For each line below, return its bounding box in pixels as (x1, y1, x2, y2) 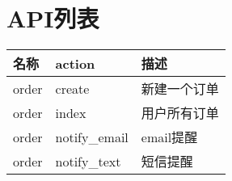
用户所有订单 (141, 103, 219, 123)
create (55, 78, 90, 98)
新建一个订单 (141, 79, 219, 99)
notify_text (55, 151, 121, 170)
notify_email (55, 127, 129, 146)
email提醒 (141, 128, 198, 147)
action (55, 53, 95, 73)
